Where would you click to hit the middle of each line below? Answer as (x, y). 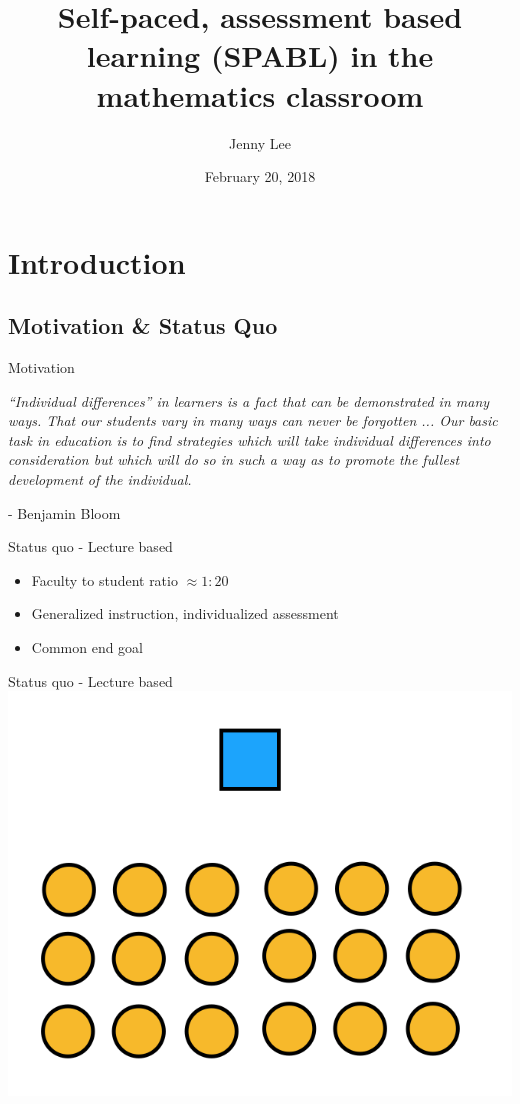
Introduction (97, 261)
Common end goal (87, 647)
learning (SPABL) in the (260, 55)
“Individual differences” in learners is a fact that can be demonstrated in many (249, 400)
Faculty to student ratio (104, 579)
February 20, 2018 (260, 176)
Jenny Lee (260, 142)
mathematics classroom (260, 94)
